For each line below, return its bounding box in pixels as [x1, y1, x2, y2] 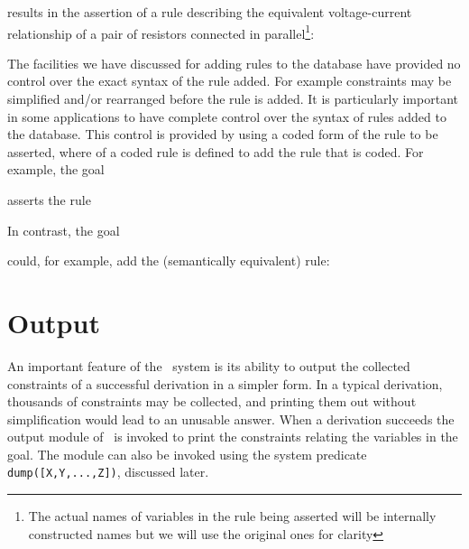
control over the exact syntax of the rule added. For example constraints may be [7, 71, 452, 90]
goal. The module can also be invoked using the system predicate [7, 444, 367, 463]
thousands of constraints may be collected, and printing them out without [7, 392, 417, 411]
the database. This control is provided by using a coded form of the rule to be [7, 125, 438, 144]
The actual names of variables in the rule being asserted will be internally [28, 507, 437, 526]
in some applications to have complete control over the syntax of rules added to [7, 107, 446, 126]
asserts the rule [7, 191, 91, 209]
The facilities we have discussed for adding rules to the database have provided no [7, 53, 461, 72]
